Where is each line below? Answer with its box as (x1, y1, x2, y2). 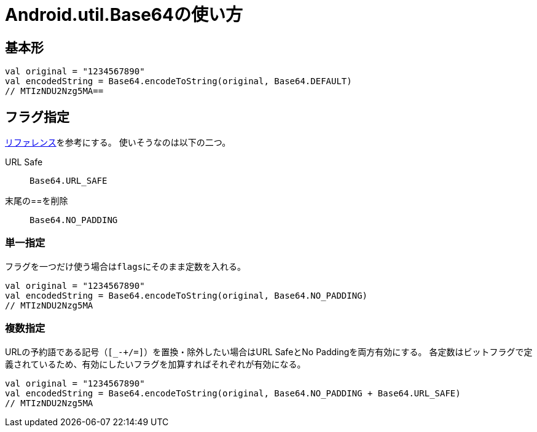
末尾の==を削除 (5, 195, 68, 206)
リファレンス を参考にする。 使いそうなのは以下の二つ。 (5, 137, 231, 148)
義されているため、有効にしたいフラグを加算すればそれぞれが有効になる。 (5, 358, 306, 369)
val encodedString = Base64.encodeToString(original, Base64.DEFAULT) (5, 76, 352, 87)
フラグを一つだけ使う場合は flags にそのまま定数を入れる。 (5, 261, 246, 272)
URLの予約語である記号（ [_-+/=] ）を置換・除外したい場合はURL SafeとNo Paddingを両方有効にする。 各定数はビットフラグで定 (5, 346, 533, 357)
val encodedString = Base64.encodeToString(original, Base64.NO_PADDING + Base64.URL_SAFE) (5, 388, 461, 398)
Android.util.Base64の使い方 (5, 4, 243, 25)
